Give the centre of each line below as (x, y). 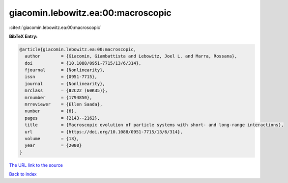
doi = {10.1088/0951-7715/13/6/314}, (83, 63)
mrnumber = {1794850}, (58, 97)
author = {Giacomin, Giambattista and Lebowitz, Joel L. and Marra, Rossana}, (131, 56)
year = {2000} (53, 145)
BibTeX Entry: (23, 36)
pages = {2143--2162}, (62, 118)
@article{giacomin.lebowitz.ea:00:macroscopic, (78, 49)
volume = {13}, (52, 139)
